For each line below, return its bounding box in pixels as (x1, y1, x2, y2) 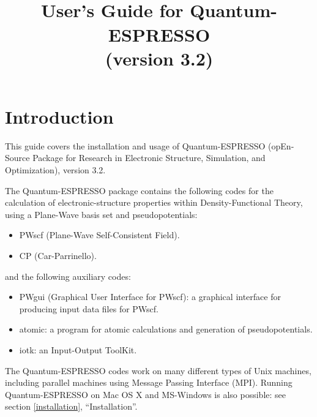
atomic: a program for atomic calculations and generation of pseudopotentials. (19, 323, 313, 336)
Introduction (5, 103, 114, 129)
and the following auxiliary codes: (5, 269, 131, 282)
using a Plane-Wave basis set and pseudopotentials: (5, 208, 198, 220)
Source (5, 151, 30, 164)
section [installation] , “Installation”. (5, 400, 138, 413)
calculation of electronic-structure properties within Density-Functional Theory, (5, 196, 303, 209)
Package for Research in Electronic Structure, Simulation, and (32, 151, 266, 164)
